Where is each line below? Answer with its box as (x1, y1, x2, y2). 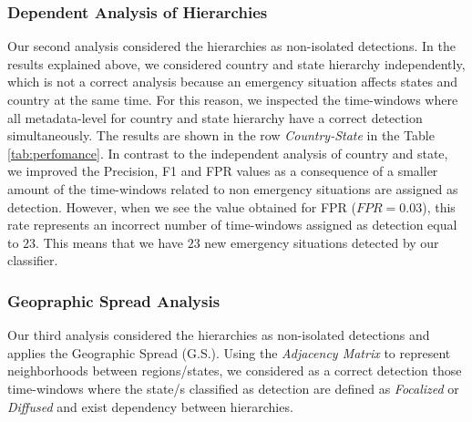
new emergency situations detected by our (204, 232, 439, 252)
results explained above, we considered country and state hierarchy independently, (7, 54, 466, 73)
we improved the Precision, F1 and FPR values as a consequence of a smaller (7, 161, 438, 180)
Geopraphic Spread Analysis (7, 289, 221, 312)
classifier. (7, 251, 58, 270)
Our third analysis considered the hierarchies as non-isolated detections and (7, 325, 430, 345)
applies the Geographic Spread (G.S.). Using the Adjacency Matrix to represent (7, 343, 451, 362)
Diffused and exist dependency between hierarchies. (7, 396, 293, 416)
